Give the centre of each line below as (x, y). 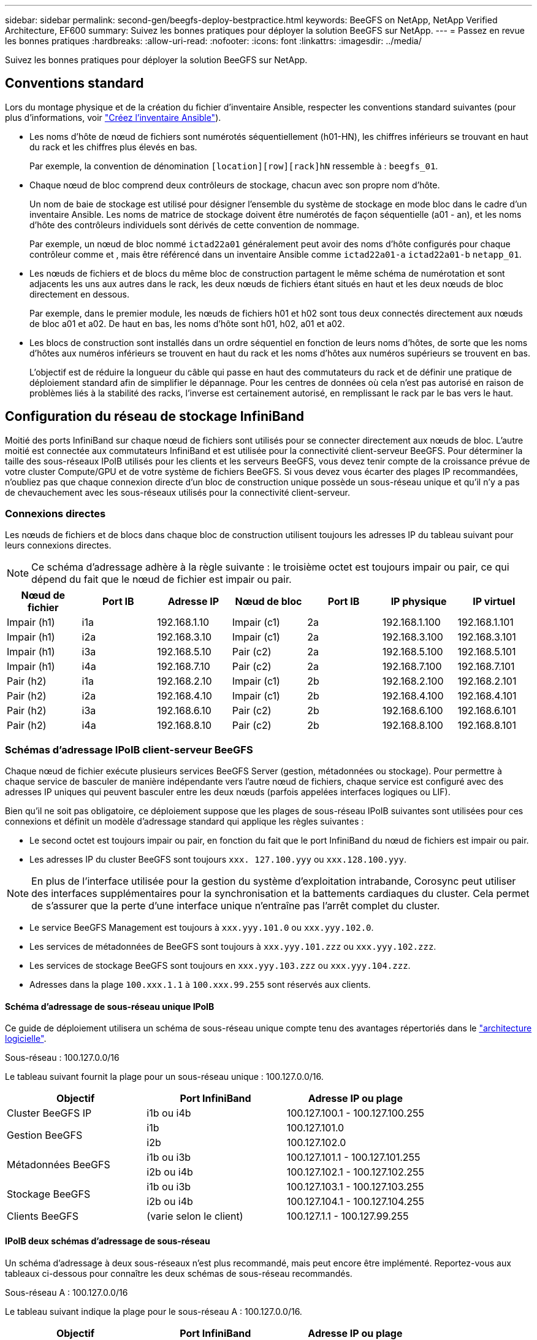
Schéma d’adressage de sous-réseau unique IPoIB (110, 1006)
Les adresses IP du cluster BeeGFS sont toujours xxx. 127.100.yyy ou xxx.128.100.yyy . (218, 860)
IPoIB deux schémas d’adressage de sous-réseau (108, 1241)
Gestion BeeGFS (45, 1135)
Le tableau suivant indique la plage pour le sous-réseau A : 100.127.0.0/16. (154, 1311)
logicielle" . (26, 1039)
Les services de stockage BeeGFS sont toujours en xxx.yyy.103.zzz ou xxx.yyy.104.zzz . (220, 966)
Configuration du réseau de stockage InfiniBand (155, 417)
